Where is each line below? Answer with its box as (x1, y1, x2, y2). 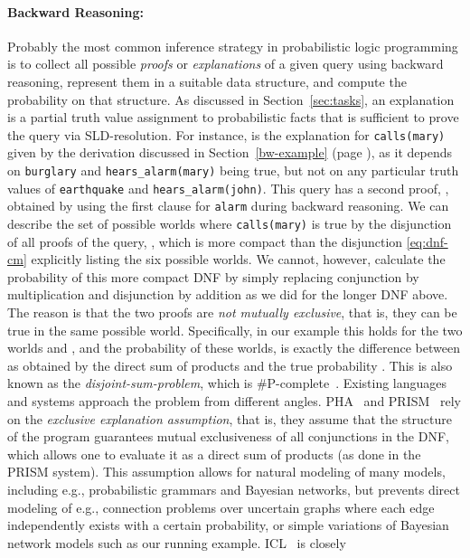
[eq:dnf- (406, 232, 448, 251)
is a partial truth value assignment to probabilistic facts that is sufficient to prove (7, 108, 459, 127)
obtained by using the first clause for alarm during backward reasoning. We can (7, 196, 449, 215)
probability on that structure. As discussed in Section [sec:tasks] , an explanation (7, 90, 455, 109)
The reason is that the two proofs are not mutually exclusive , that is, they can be (7, 303, 457, 322)
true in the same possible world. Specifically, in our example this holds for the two (7, 320, 463, 339)
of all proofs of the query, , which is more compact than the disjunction (7, 232, 403, 251)
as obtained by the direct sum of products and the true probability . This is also (7, 355, 453, 374)
